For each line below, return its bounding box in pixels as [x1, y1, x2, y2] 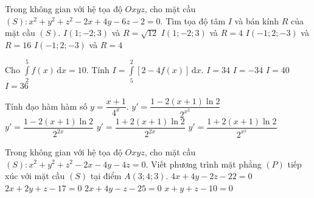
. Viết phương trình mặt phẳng [145, 157, 262, 170]
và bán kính [234, 14, 279, 27]
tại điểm [90, 169, 122, 182]
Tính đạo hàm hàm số [5, 99, 88, 112]
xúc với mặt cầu [5, 169, 65, 182]
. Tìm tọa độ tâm [160, 14, 226, 27]
